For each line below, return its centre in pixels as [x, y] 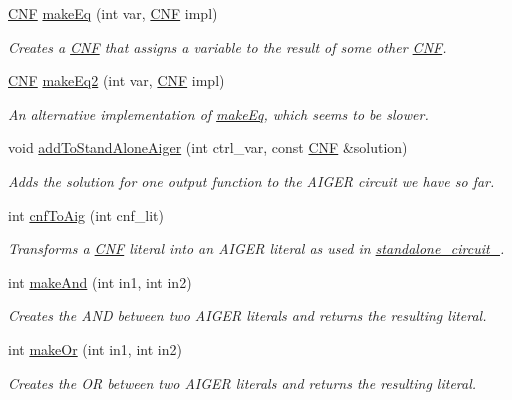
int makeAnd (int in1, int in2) [100, 281]
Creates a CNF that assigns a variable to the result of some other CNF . [227, 46]
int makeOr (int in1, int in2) [95, 348]
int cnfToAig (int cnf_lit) [86, 214]
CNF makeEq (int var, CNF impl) [113, 13]
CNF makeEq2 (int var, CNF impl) [116, 80]
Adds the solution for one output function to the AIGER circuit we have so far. [251, 180]
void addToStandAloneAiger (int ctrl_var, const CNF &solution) [208, 147]
